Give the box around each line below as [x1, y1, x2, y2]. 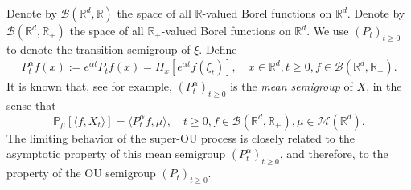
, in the [366, 78, 402, 95]
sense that [6, 97, 56, 114]
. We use [306, 22, 349, 38]
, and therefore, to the [279, 145, 388, 162]
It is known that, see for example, [6, 78, 172, 95]
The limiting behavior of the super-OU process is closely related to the [6, 129, 355, 146]
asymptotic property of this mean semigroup [6, 145, 226, 162]
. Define [199, 40, 237, 57]
